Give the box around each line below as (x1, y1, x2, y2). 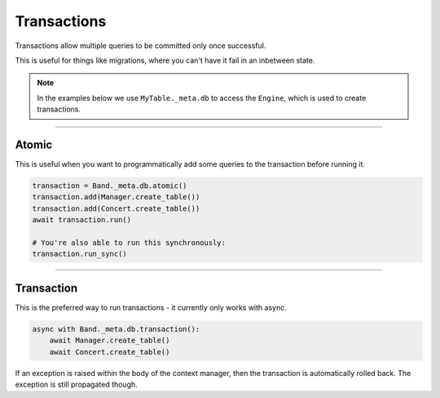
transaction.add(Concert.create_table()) (32, 203, 200, 213)
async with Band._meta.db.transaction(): (32, 324, 200, 334)
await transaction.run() (32, 216, 132, 225)
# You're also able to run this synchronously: (32, 238, 226, 247)
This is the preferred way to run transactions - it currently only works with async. (15, 302, 287, 313)
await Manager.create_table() (49, 336, 170, 345)
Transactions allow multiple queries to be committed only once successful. (15, 41, 266, 50)
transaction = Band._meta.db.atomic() (32, 182, 187, 190)
